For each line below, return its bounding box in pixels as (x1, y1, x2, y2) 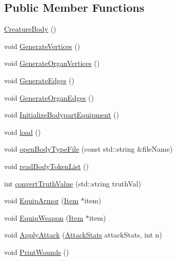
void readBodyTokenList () (4, 160, 89, 171)
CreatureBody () (4, 23, 56, 34)
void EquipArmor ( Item (4, 195, 79, 206)
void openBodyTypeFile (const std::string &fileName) (4, 144, 173, 154)
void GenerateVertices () (4, 40, 80, 51)
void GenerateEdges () (4, 75, 75, 85)
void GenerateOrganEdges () (4, 92, 94, 103)
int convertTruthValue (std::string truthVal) (4, 178, 141, 188)
